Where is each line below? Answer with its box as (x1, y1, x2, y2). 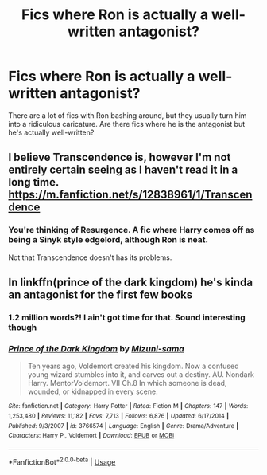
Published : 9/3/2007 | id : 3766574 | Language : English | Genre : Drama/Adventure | (8, 422, 239, 430)
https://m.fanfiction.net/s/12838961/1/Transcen (8, 188, 253, 202)
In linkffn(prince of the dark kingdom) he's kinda (8, 276, 253, 289)
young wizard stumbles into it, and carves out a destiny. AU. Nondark (27, 370, 254, 379)
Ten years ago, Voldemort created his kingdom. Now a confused (27, 361, 239, 371)
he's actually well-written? (8, 128, 95, 137)
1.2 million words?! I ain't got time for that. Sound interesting (8, 312, 246, 323)
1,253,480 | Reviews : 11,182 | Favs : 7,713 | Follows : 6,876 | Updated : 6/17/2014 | (8, 412, 229, 420)
